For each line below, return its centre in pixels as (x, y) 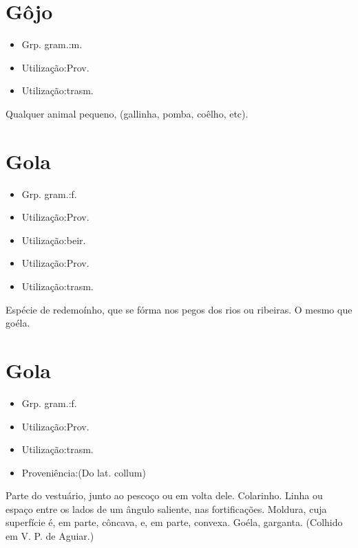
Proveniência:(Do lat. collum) (84, 472)
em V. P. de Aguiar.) (50, 536)
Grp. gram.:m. (52, 44)
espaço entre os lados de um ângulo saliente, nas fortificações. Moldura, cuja (166, 508)
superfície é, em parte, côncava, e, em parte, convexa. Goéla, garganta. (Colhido (174, 522)
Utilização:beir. (54, 240)
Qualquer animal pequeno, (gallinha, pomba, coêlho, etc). (127, 113)
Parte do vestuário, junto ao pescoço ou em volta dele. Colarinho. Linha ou (164, 495)
